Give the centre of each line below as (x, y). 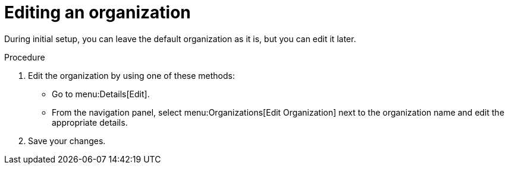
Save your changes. (67, 141)
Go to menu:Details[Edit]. (101, 94)
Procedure (25, 57)
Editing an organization (98, 12)
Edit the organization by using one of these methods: (131, 75)
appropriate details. (90, 122)
